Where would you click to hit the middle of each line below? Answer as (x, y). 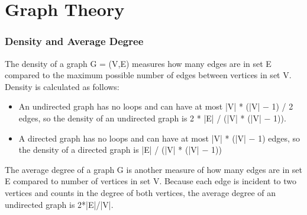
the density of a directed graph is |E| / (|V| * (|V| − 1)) (120, 150)
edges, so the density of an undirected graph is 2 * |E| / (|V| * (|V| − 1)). (152, 118)
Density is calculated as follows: (62, 86)
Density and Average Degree (74, 41)
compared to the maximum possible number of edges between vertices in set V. (148, 75)
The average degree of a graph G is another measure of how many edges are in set (154, 169)
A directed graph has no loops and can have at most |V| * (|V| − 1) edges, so (159, 138)
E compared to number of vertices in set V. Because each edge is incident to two (151, 181)
